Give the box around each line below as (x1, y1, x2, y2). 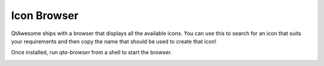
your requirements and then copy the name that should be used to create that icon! (11, 37, 217, 45)
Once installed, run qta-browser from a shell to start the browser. (11, 49, 172, 56)
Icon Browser (11, 9, 79, 22)
